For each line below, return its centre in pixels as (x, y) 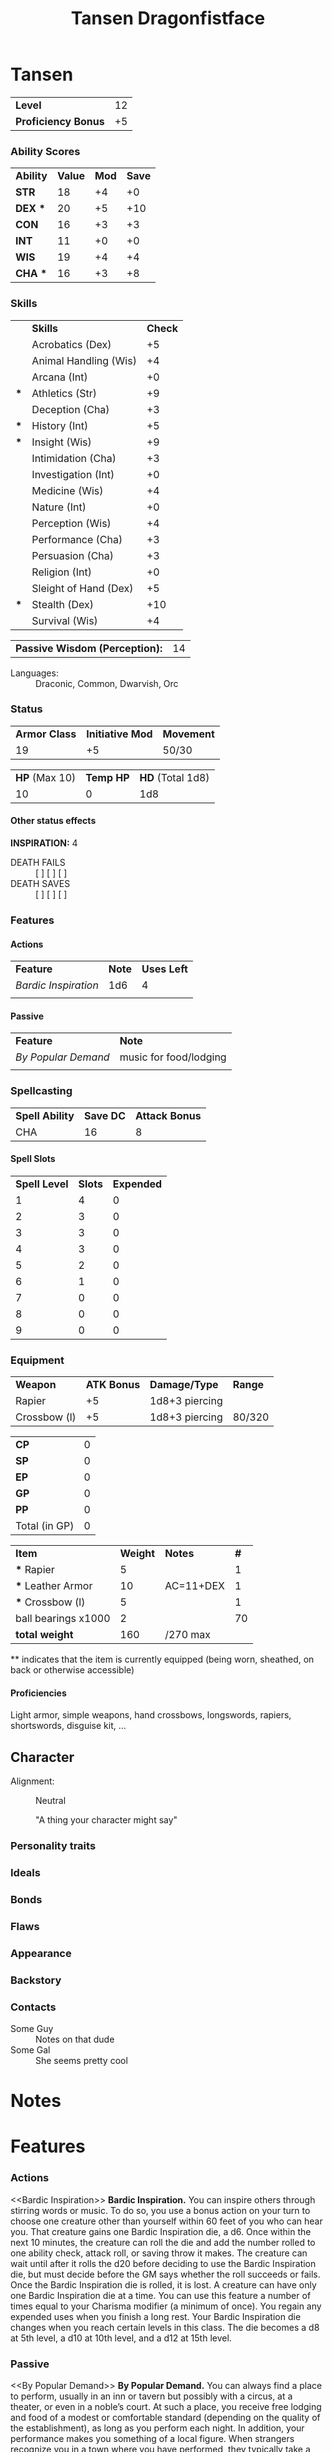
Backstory (36, 1980)
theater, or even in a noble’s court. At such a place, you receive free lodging (166, 2406)
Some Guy (32, 2028)
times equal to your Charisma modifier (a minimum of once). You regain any (166, 2306)
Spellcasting (41, 1091)
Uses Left (164, 969)
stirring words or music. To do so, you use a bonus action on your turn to (160, 2210)
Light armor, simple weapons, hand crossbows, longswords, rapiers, (151, 1715)
